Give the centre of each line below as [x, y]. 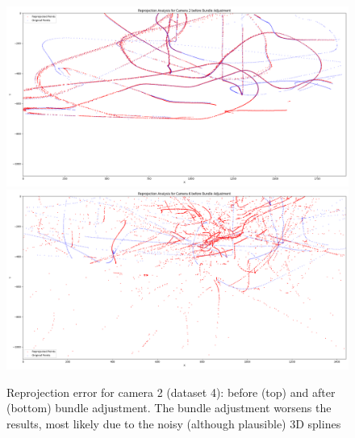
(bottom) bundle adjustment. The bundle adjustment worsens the [169, 408]
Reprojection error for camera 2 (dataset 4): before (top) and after [171, 392]
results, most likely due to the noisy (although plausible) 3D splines [174, 423]
